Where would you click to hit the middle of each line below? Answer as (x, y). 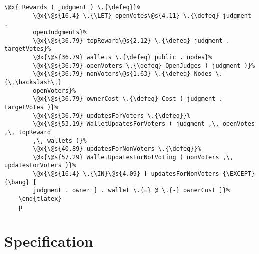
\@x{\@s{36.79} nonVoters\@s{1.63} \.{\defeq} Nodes (122, 74)
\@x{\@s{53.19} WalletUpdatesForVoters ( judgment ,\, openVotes (144, 124)
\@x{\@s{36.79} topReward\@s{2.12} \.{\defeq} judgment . (132, 40)
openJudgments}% (60, 32)
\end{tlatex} (40, 199)
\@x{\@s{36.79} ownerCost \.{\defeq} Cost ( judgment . (128, 99)
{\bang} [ (20, 182)
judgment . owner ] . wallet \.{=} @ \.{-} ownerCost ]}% (132, 191)
